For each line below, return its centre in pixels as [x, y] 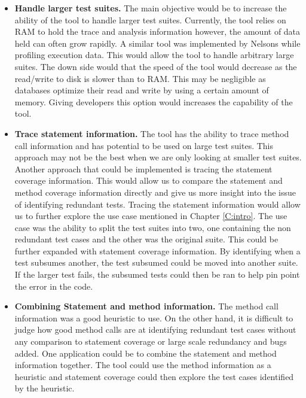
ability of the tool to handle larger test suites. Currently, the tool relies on [150, 19]
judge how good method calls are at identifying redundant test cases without [155, 329]
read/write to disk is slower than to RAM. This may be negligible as [140, 78]
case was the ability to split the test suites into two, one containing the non [153, 227]
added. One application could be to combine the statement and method [146, 353]
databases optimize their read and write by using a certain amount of [142, 90]
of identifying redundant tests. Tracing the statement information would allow [157, 204]
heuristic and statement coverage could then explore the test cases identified [154, 376]
